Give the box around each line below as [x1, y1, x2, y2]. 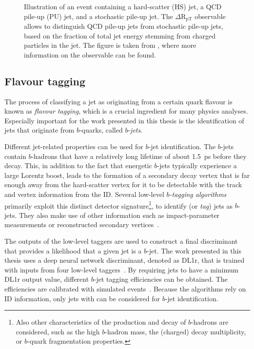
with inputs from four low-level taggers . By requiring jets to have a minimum [4, 264, 239, 274]
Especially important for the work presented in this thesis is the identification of [4, 115, 244, 125]
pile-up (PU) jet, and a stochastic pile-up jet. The [24, 11, 173, 21]
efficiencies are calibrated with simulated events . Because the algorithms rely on [4, 283, 246, 293]
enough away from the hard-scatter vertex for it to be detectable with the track [4, 179, 242, 190]
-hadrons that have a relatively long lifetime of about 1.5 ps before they [31, 151, 247, 161]
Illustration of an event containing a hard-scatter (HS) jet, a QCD [24, 1, 222, 11]
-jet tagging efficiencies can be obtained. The [94, 274, 228, 284]
